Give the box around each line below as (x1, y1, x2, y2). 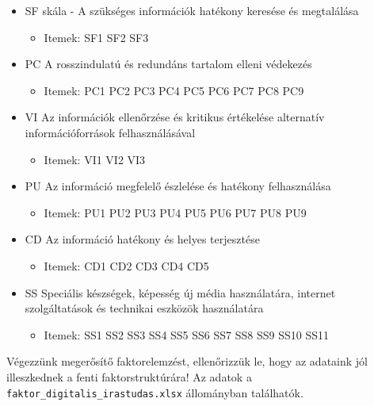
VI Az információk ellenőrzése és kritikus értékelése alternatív (25, 109, 325, 125)
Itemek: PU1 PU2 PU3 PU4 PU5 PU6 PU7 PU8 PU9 (44, 204, 307, 220)
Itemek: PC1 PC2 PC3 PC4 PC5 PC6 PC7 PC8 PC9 (44, 82, 304, 98)
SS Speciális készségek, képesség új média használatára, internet (25, 284, 336, 301)
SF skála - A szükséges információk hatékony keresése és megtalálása (25, 2, 359, 18)
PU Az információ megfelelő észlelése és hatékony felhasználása (25, 178, 331, 194)
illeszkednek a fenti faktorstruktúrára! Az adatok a (6, 368, 252, 385)
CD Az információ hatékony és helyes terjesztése (25, 231, 260, 247)
